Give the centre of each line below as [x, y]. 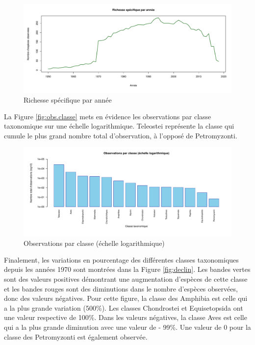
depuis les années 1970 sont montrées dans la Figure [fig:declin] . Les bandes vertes [127, 269]
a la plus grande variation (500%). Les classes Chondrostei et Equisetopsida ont [124, 307]
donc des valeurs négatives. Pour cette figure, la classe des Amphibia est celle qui [126, 298]
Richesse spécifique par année [68, 99]
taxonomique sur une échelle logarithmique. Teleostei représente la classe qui [119, 126]
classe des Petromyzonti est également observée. [76, 336]
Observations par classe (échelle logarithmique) [94, 243]
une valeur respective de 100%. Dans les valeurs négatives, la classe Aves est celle [126, 317]
